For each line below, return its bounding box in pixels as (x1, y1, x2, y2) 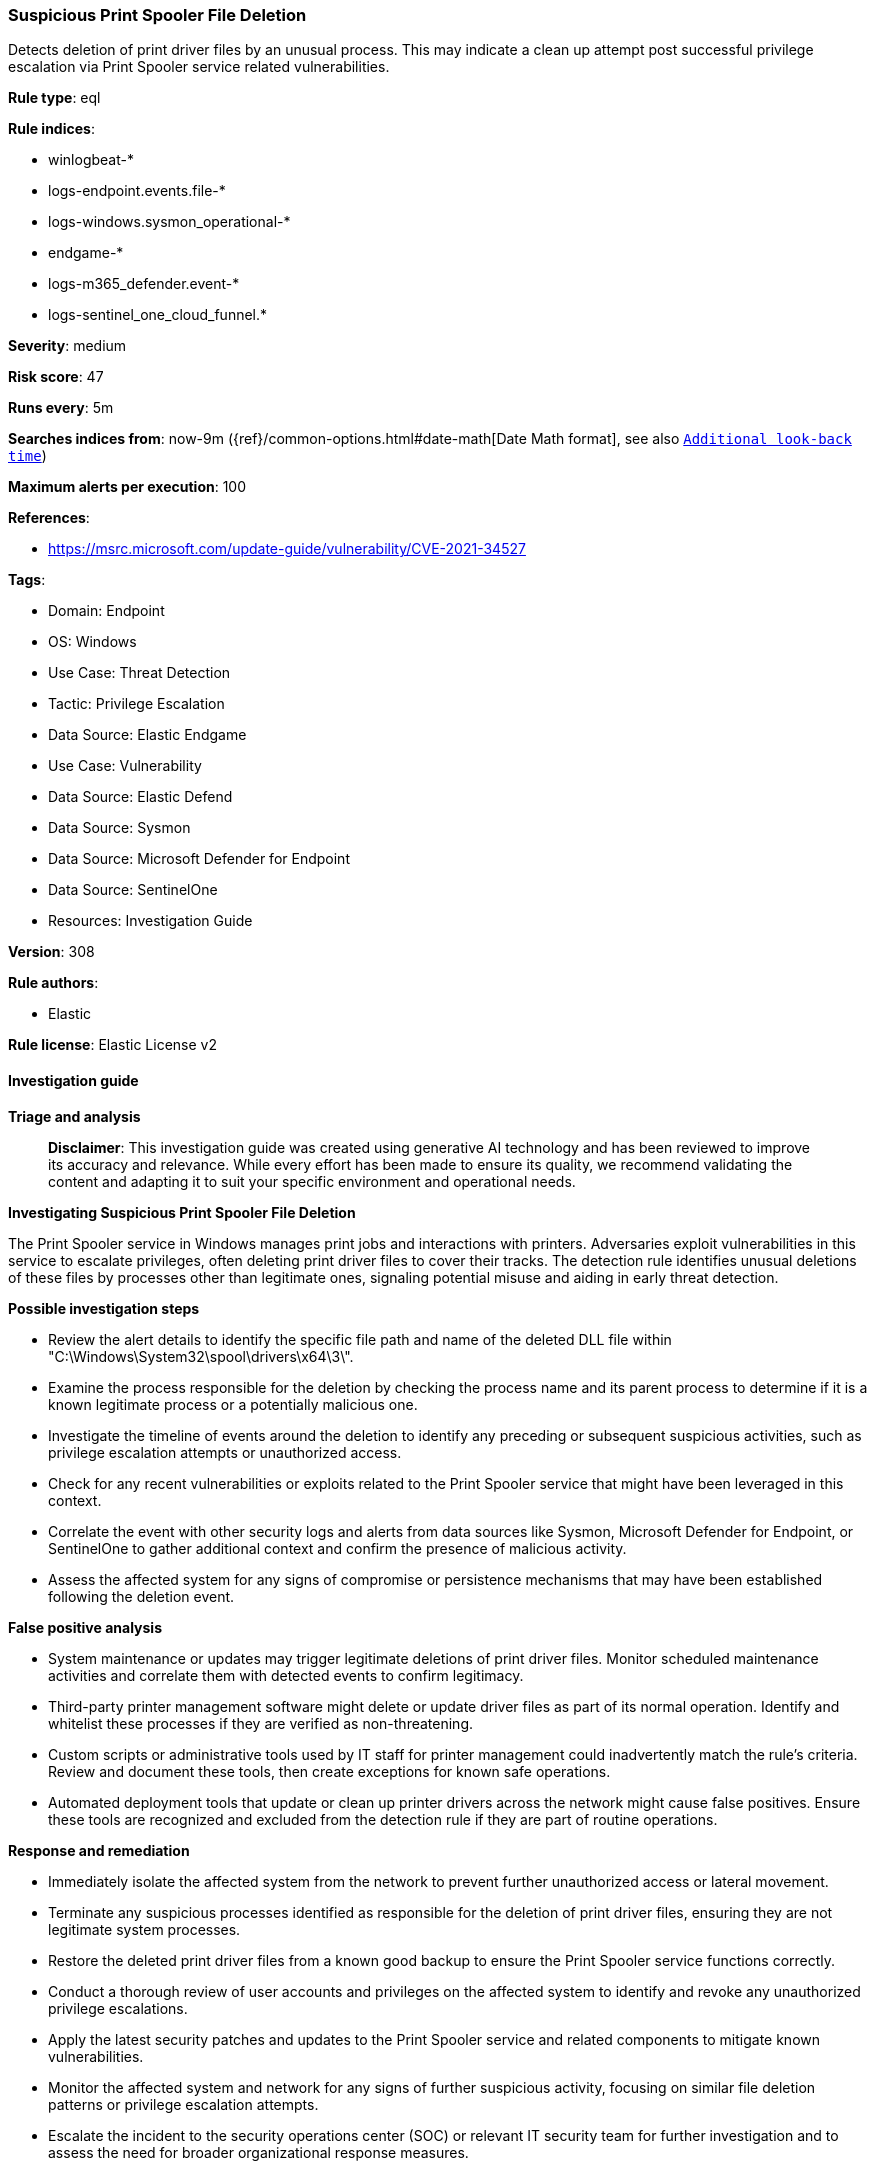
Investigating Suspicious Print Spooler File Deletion (8, 1203, 356, 1221)
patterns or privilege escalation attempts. (48, 2095, 319, 2113)
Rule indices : (8, 120, 95, 138)
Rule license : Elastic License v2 (8, 1036, 217, 1054)
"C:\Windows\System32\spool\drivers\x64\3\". (48, 1347, 354, 1365)
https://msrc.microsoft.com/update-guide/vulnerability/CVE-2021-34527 (48, 540, 526, 558)
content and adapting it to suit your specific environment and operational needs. (48, 1172, 576, 1190)
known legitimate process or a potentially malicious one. (48, 1395, 418, 1413)
